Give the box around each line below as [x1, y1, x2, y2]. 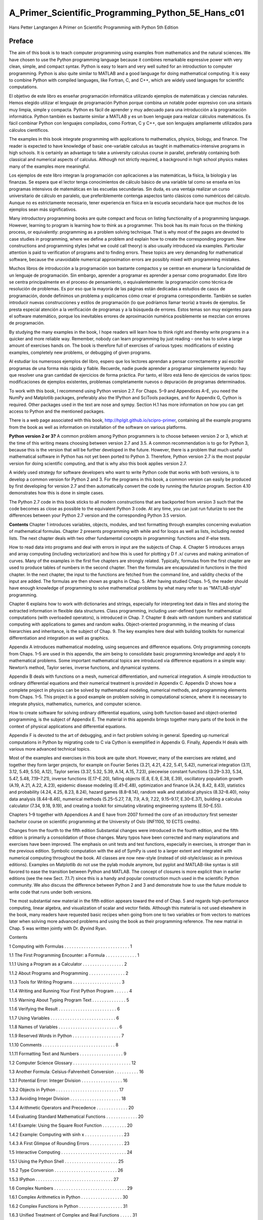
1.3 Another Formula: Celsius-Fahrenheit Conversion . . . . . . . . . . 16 [9, 1069, 144, 1075]
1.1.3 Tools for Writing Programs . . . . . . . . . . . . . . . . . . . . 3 [9, 979, 125, 985]
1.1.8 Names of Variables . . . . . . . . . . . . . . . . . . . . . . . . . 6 [9, 1024, 123, 1030]
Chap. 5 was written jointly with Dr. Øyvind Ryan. [9, 925, 107, 931]
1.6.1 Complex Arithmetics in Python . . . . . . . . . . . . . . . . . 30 [9, 1194, 129, 1200]
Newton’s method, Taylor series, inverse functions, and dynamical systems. [9, 664, 161, 671]
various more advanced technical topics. [9, 746, 91, 752]
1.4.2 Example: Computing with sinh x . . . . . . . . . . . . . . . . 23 [9, 1131, 130, 1137]
